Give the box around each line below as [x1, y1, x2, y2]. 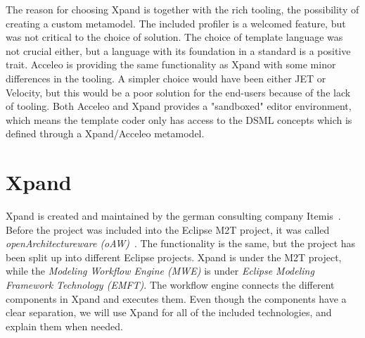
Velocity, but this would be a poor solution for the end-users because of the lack [6, 84, 351, 99]
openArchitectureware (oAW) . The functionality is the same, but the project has [6, 236, 356, 251]
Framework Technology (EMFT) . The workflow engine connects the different [6, 277, 335, 292]
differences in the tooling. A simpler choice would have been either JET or [6, 70, 326, 85]
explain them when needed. [6, 318, 123, 333]
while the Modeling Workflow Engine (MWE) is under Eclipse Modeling [6, 263, 314, 278]
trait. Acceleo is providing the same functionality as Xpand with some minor [6, 57, 336, 72]
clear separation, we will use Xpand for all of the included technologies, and [6, 305, 332, 320]
